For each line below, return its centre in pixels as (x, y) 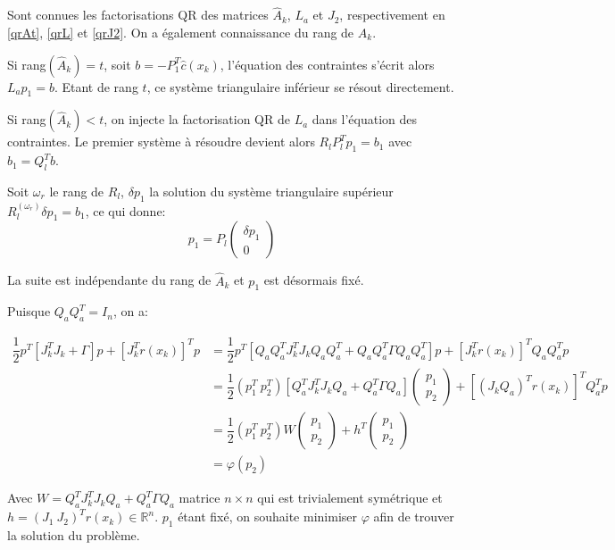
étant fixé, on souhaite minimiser (267, 517)
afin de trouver (414, 517)
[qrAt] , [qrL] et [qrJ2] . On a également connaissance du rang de (181, 33)
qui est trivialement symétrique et (350, 498)
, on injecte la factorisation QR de (197, 119)
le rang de (77, 192)
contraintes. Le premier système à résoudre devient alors (161, 142)
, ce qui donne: (125, 210)
